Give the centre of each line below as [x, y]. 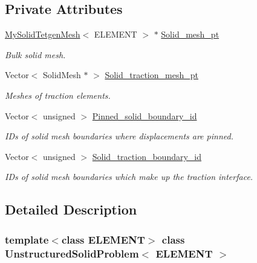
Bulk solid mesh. [35, 54]
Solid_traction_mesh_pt [151, 75]
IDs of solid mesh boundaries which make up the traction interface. [129, 177]
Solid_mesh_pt [190, 34]
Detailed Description [71, 209]
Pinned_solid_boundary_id [145, 115]
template [27, 239]
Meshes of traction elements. [58, 95]
